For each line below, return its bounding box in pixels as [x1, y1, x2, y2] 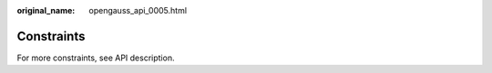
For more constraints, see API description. [16, 52, 175, 63]
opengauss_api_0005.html [88, 5, 187, 15]
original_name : [16, 5, 76, 15]
